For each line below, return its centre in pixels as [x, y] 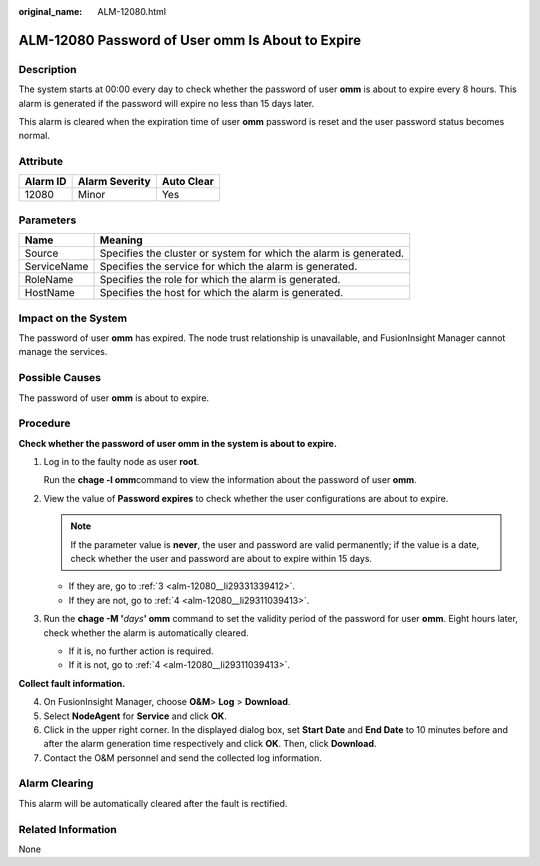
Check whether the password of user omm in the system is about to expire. [177, 443]
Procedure [44, 423]
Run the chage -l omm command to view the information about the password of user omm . [230, 480]
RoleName [49, 280]
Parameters [47, 220]
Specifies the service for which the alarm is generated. [228, 267]
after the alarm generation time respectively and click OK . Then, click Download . [210, 744]
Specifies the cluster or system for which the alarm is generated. [252, 253]
